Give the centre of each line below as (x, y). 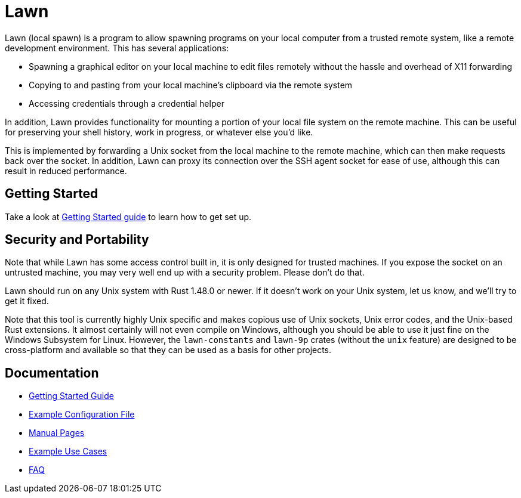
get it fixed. (27, 301)
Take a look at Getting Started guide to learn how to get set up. (128, 216)
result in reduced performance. (66, 171)
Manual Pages (57, 433)
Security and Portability (77, 240)
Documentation (52, 373)
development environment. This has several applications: (117, 48)
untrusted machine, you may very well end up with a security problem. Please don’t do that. (185, 273)
